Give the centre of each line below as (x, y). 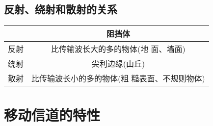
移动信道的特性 (52, 115)
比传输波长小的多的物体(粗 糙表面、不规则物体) (118, 78)
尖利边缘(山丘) (118, 64)
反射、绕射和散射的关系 (61, 9)
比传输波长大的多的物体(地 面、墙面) (118, 49)
